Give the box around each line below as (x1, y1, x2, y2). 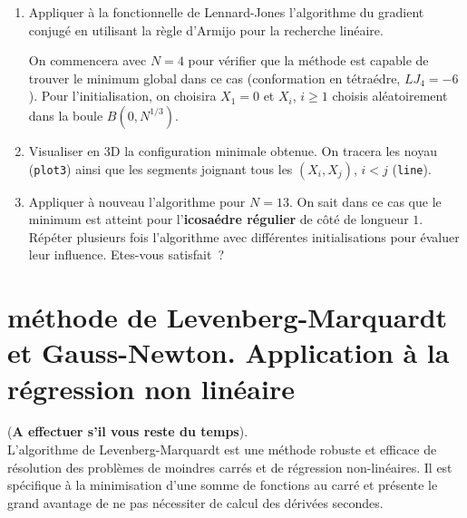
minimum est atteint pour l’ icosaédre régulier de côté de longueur (28, 210, 409, 229)
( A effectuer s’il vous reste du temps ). (7, 422, 248, 441)
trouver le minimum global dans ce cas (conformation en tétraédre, (28, 68, 401, 87)
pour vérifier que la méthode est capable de (188, 51, 429, 70)
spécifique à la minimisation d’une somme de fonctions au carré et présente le (7, 475, 438, 494)
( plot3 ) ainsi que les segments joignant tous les (28, 159, 293, 178)
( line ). (392, 159, 432, 178)
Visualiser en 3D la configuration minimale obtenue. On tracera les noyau (28, 141, 437, 160)
